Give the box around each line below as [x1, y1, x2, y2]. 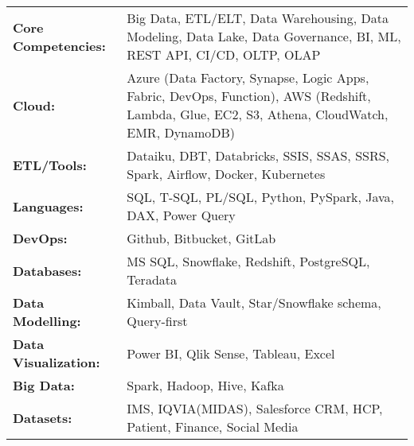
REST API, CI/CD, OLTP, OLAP [127, 45, 321, 64]
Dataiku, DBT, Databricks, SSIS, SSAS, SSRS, [127, 146, 390, 165]
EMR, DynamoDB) [127, 123, 236, 142]
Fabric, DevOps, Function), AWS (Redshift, [127, 87, 371, 105]
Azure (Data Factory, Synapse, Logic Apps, [127, 68, 369, 87]
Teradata [127, 270, 178, 289]
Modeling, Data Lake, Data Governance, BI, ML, [127, 27, 401, 45]
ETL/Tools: [13, 155, 87, 174]
